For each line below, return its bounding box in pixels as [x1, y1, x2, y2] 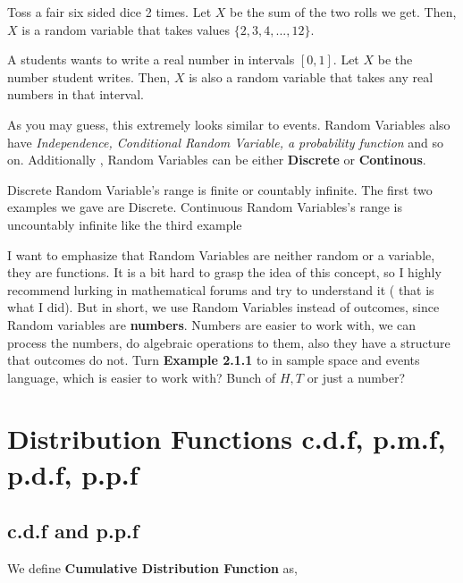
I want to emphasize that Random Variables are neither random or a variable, [7, 245, 435, 264]
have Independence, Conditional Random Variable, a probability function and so [7, 132, 444, 151]
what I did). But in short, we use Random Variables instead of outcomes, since [7, 298, 440, 317]
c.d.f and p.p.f [7, 517, 139, 545]
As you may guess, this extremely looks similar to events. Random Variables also [7, 114, 450, 133]
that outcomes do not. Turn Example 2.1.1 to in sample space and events [7, 351, 420, 369]
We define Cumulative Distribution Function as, [7, 559, 298, 578]
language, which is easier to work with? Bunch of [7, 368, 276, 386]
